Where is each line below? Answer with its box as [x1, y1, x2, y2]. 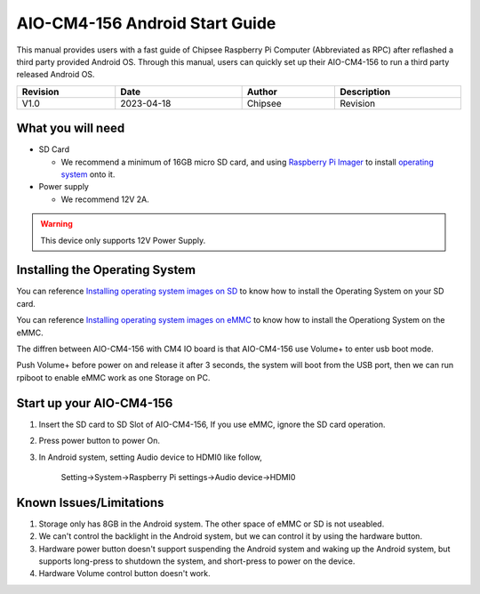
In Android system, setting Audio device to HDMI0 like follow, [38, 452, 262, 462]
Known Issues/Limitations [16, 494, 164, 510]
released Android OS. [16, 69, 95, 80]
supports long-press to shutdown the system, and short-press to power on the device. [38, 556, 356, 566]
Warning [40, 219, 73, 229]
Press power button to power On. [38, 436, 160, 446]
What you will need [16, 121, 125, 136]
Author [246, 85, 277, 98]
